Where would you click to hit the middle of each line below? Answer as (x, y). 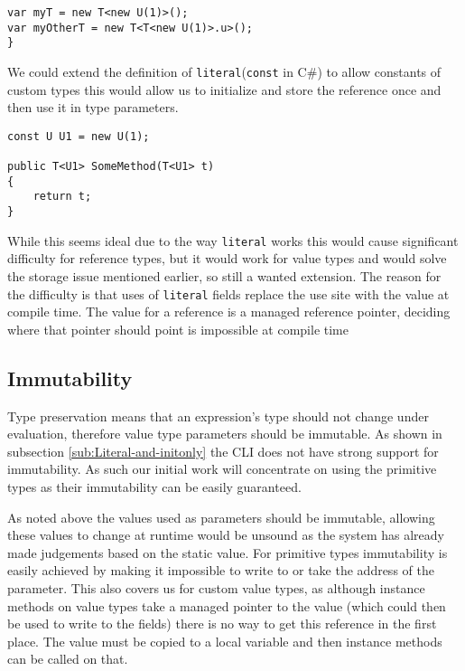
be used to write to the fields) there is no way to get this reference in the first (222, 624)
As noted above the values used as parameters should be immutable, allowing (221, 517)
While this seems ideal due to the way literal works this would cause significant (233, 240)
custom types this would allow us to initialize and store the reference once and (224, 89)
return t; (62, 197)
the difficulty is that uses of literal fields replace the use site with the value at (228, 293)
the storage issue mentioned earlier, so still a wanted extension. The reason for (224, 276)
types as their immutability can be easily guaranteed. (154, 487)
